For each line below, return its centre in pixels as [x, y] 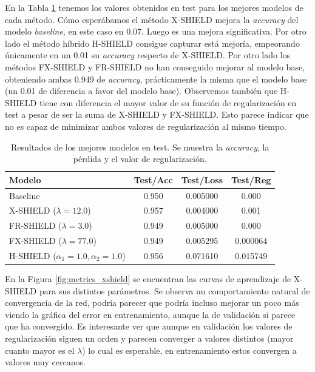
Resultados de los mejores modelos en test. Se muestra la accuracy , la [140, 147]
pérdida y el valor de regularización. [140, 159]
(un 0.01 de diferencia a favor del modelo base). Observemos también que [141, 91]
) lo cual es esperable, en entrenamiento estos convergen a [189, 350]
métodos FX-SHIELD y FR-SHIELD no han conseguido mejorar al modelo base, [155, 66]
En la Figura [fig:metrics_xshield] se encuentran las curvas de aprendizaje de [148, 279]
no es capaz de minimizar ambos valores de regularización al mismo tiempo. [146, 126]
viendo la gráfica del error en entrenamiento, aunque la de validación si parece [150, 314]
